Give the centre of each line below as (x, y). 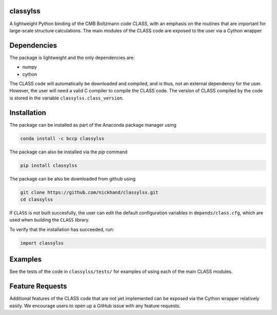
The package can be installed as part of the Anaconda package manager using (93, 125)
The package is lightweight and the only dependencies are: (72, 57)
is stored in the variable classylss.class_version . (67, 98)
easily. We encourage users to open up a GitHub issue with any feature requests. (95, 306)
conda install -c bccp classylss (62, 138)
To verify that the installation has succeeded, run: (62, 229)
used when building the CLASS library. (50, 220)
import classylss (42, 243)
